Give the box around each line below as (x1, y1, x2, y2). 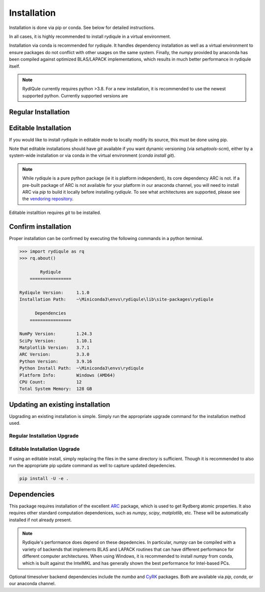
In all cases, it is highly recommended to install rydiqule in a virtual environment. (9, 33, 171, 39)
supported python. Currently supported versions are (22, 92, 128, 98)
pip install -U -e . (19, 476, 69, 481)
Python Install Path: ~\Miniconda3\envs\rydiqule (19, 365, 144, 371)
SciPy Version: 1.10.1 (19, 338, 92, 344)
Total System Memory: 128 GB (19, 386, 92, 392)
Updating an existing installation (9, 400, 110, 409)
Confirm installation (9, 222, 71, 231)
